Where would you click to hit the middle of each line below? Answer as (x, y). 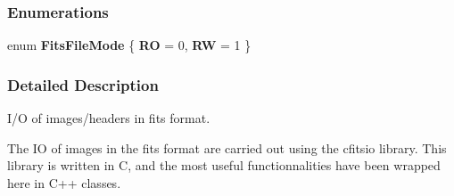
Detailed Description (83, 84)
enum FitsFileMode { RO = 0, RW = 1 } (129, 45)
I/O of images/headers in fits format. (109, 118)
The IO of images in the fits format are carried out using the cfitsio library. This (227, 147)
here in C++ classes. (64, 182)
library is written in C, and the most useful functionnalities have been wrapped (224, 165)
